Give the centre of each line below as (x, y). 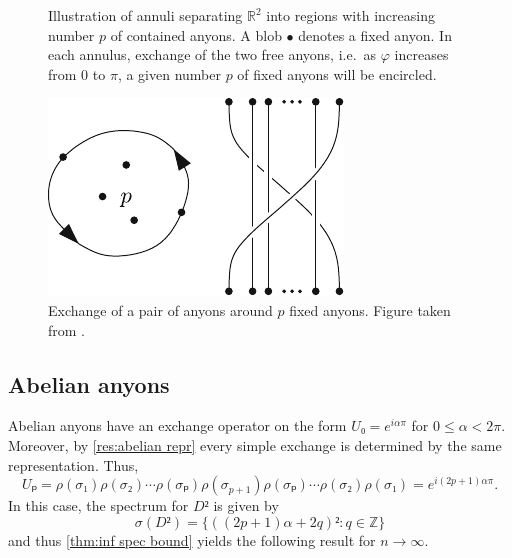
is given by (246, 505)
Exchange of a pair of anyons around (160, 309)
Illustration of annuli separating (145, 15)
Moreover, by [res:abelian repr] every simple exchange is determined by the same (255, 444)
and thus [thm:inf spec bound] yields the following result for (192, 539)
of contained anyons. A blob (196, 34)
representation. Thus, (73, 464)
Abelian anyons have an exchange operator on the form (177, 425)
